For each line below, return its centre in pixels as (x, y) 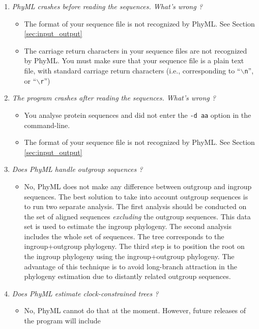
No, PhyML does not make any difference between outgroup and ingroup (138, 186)
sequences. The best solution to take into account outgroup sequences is (136, 196)
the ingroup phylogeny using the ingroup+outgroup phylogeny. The (129, 256)
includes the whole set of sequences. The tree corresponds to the (124, 236)
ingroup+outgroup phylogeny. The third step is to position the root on (134, 246)
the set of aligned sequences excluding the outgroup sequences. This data (137, 216)
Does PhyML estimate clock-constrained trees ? (85, 293)
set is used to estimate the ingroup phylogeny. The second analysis (128, 226)
